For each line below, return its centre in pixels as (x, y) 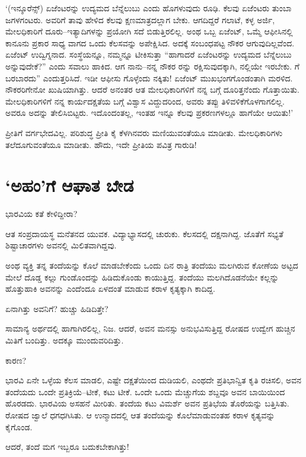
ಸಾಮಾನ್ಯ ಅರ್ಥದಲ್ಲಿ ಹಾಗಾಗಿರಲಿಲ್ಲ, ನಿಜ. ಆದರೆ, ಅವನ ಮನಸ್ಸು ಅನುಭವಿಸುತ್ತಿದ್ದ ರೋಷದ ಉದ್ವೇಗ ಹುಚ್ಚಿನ (150, 328)
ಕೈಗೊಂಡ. (19, 426)
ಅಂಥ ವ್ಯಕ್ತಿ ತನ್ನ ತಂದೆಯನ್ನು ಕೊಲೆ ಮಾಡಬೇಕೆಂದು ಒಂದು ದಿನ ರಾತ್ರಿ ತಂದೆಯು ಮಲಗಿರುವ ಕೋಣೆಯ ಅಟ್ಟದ (152, 265)
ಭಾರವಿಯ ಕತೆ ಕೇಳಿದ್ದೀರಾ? (42, 214)
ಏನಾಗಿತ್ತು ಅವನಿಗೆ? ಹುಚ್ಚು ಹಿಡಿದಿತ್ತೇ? (57, 308)
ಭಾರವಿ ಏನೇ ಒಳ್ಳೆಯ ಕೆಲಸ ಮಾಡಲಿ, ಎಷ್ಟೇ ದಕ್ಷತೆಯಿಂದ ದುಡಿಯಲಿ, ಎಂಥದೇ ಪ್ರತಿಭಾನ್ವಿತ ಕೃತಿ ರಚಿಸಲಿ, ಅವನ (154, 380)
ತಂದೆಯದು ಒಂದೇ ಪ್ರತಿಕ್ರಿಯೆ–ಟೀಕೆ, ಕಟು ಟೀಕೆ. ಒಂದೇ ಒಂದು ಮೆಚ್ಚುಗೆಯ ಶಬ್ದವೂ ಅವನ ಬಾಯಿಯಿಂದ (145, 391)
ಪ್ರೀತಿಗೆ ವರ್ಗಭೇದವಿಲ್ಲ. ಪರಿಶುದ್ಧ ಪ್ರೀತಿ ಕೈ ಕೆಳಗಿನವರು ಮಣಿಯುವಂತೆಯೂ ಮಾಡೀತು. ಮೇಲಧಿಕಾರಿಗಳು (144, 132)
